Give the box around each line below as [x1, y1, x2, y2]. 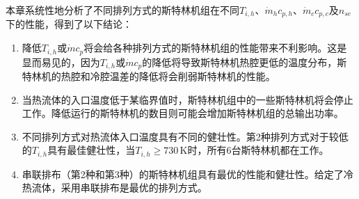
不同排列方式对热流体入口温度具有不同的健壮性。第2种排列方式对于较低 [22, 129, 349, 143]
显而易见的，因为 [22, 54, 100, 69]
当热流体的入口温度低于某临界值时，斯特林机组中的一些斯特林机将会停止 [22, 92, 353, 106]
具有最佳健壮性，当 [47, 143, 136, 157]
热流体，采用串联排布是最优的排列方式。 [22, 180, 207, 195]
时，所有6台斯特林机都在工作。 [187, 143, 329, 157]
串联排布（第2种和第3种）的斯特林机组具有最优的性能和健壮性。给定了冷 [22, 166, 353, 181]
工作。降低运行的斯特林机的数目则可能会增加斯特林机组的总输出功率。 [22, 106, 344, 120]
